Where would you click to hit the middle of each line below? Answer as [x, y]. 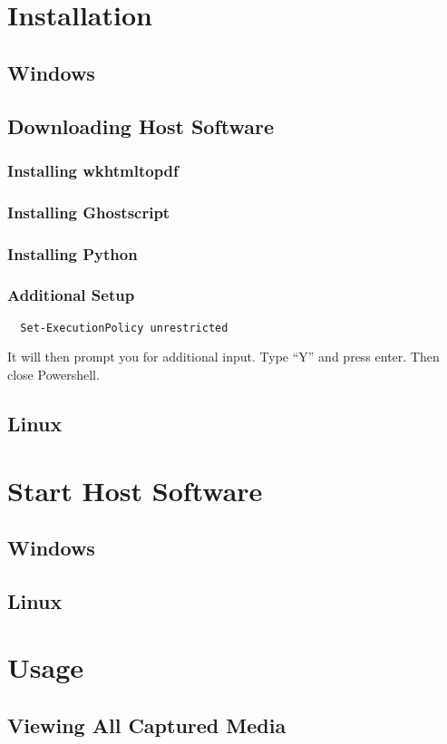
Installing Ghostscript [89, 212]
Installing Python [73, 253]
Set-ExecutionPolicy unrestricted [124, 328]
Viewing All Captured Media [147, 725]
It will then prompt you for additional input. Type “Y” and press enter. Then [223, 357]
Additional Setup [71, 295]
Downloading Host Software [141, 126]
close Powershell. [53, 374]
